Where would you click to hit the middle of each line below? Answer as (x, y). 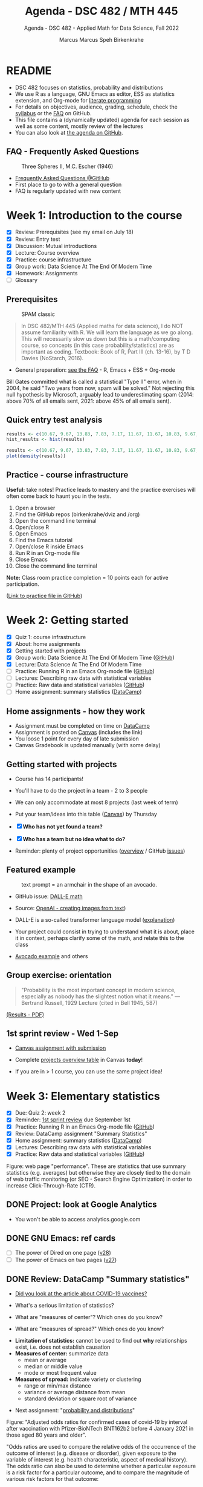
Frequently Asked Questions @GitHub (62, 178)
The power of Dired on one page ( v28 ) (63, 1253)
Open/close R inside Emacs (49, 546)
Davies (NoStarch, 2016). (52, 358)
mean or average (45, 1360)
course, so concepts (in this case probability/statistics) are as (98, 345)
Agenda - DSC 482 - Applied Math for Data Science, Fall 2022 (101, 28)
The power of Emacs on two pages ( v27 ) (66, 1260)
